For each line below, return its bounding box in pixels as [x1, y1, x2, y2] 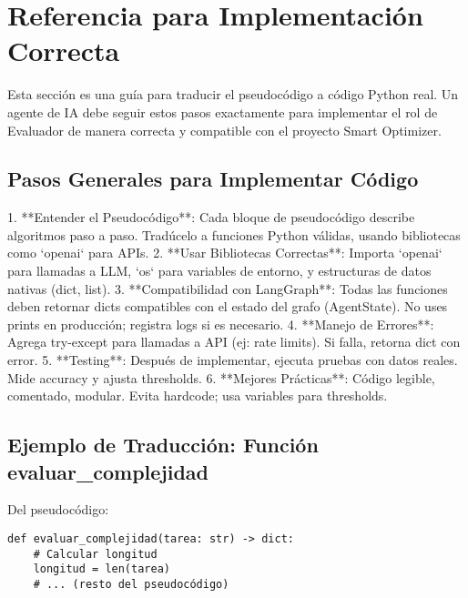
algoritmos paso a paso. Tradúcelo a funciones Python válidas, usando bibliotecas [7, 225, 461, 244]
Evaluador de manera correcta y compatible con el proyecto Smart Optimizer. [7, 120, 442, 139]
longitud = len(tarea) [33, 563, 170, 576]
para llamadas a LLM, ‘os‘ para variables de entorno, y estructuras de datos [7, 261, 432, 280]
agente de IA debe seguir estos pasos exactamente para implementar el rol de [7, 102, 438, 121]
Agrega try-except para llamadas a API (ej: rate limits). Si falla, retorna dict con [7, 332, 461, 351]
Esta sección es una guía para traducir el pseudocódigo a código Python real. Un [7, 85, 459, 104]
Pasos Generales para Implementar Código [7, 165, 419, 193]
